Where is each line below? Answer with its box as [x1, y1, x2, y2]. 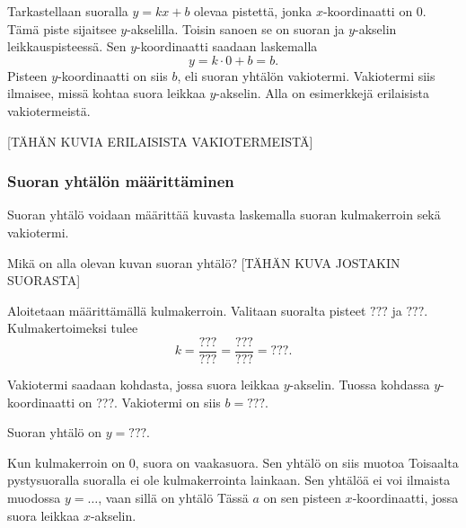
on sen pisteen [263, 488, 341, 506]
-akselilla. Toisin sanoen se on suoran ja [127, 19, 345, 38]
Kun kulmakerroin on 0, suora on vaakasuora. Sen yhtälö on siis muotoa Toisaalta [7, 452, 459, 471]
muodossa [7, 488, 61, 506]
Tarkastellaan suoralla [7, 2, 128, 20]
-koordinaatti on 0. [322, 2, 426, 20]
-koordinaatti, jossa [352, 488, 459, 506]
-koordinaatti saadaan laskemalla [136, 37, 318, 56]
